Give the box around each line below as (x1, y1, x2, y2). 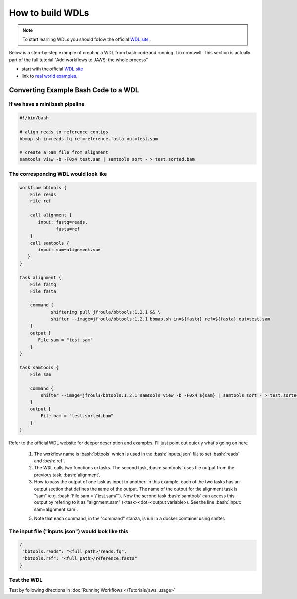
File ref (30, 199, 51, 204)
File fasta (30, 289, 56, 294)
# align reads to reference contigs (19, 129, 109, 135)
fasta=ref (56, 226, 80, 232)
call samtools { (30, 240, 69, 246)
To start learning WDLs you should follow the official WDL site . (22, 36, 151, 42)
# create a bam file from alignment (19, 150, 109, 155)
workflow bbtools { (19, 185, 67, 190)
